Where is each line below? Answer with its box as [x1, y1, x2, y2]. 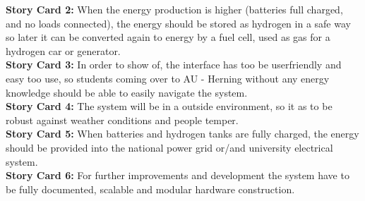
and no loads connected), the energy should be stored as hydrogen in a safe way [6, 16, 351, 30]
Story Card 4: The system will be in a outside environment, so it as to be [6, 99, 333, 114]
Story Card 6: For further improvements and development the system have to [6, 168, 349, 183]
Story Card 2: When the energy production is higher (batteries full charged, [6, 2, 343, 16]
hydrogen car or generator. [6, 43, 121, 58]
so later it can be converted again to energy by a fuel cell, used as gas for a [6, 30, 330, 44]
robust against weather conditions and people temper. [6, 112, 239, 127]
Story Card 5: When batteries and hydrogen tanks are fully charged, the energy [6, 126, 359, 141]
